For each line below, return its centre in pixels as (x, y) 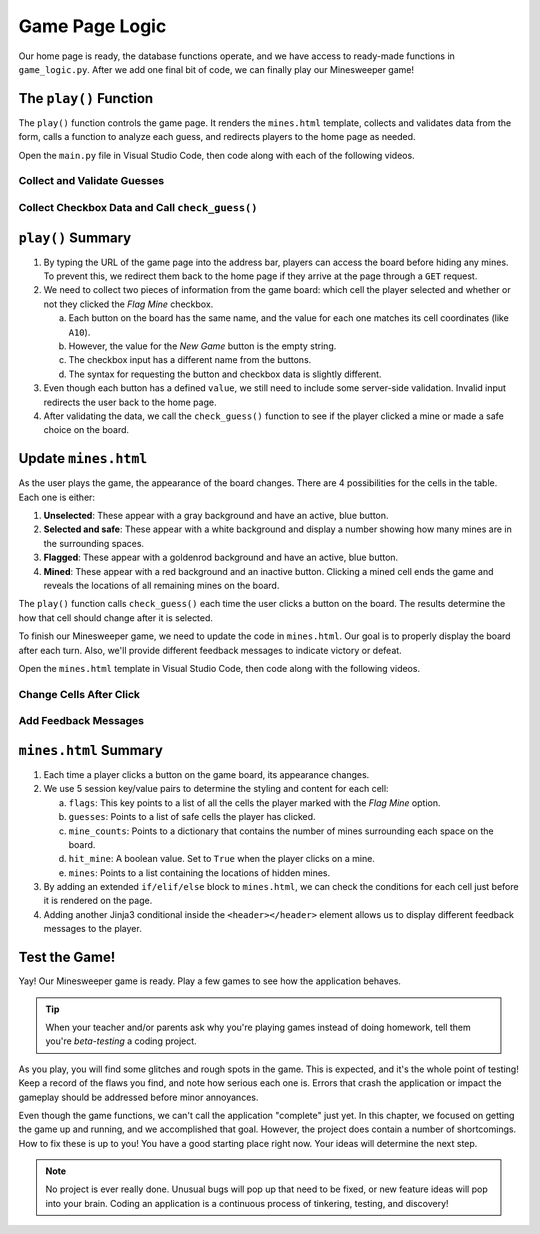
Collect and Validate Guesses (91, 181)
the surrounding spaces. (94, 543)
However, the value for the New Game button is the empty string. (202, 346)
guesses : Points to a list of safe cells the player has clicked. (192, 817)
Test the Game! (67, 957)
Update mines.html (83, 458)
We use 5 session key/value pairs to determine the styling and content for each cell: (216, 789)
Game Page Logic (92, 26)
